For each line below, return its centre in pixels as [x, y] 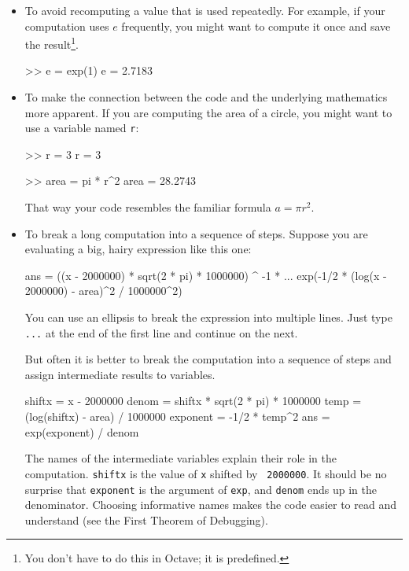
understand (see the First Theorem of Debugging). [146, 519]
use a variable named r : [82, 128]
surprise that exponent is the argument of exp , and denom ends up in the [201, 489]
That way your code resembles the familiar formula [148, 207]
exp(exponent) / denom [82, 431]
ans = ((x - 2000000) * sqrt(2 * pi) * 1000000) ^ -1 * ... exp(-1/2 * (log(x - [206, 275]
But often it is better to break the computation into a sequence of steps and [208, 359]
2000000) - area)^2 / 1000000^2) [103, 291]
